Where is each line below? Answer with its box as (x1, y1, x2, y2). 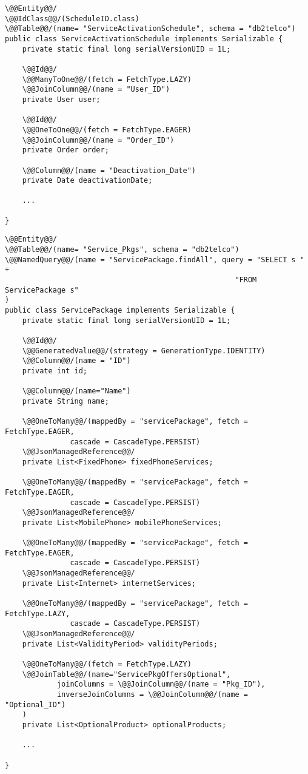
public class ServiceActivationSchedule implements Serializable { (5, 34, 283, 43)
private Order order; (22, 146, 109, 155)
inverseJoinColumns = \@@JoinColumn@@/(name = (56, 690, 248, 699)
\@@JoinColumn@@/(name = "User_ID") (22, 85, 170, 94)
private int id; (22, 366, 88, 375)
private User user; (22, 95, 101, 104)
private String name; (22, 396, 109, 406)
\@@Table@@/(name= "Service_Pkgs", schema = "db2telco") (5, 245, 239, 254)
